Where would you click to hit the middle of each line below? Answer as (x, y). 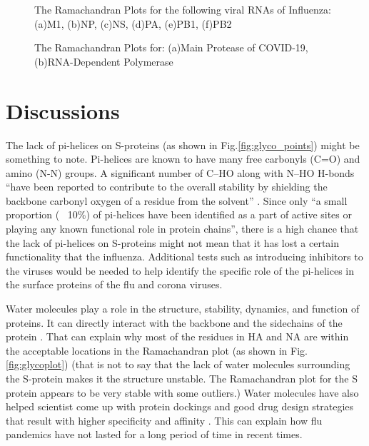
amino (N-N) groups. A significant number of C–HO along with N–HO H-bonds (180, 172)
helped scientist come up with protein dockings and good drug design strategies (180, 406)
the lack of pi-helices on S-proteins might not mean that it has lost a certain (173, 242)
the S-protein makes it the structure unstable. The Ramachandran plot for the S (182, 378)
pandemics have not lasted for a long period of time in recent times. (154, 434)
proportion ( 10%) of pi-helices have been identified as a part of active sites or (179, 214)
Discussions (63, 110)
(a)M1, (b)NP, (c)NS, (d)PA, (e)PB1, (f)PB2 (133, 23)
